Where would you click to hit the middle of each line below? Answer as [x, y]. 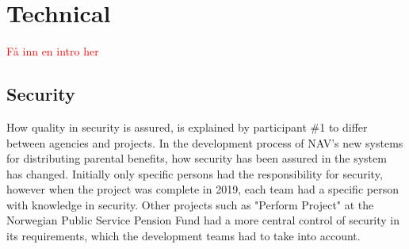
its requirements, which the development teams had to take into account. [183, 236]
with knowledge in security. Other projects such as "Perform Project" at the [190, 204]
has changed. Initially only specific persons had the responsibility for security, [195, 173]
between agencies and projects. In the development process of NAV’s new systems [205, 142]
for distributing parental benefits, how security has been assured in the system [197, 158]
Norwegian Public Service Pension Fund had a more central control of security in [203, 220]
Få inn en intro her [53, 51]
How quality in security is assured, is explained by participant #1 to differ [187, 126]
